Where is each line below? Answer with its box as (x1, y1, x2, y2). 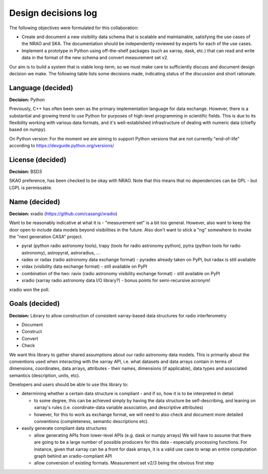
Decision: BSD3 (9, 169, 42, 175)
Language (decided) (9, 83, 73, 92)
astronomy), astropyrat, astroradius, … (21, 249, 100, 255)
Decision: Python (9, 97, 45, 103)
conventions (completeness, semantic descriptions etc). (34, 418, 149, 424)
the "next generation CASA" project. (9, 234, 83, 239)
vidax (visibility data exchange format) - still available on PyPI (21, 263, 147, 270)
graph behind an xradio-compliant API (34, 453, 112, 459)
